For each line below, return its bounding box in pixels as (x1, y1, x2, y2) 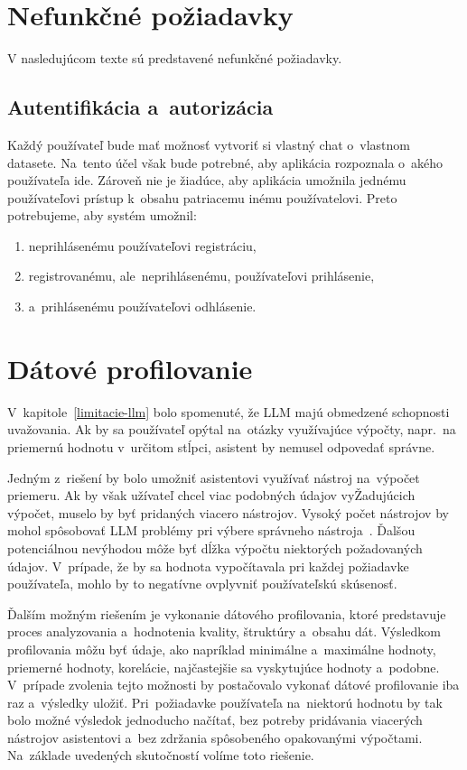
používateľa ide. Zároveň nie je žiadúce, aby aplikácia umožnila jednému (7, 171, 406, 190)
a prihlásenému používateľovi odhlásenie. (28, 297, 257, 316)
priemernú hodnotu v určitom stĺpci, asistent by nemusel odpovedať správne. (7, 437, 435, 456)
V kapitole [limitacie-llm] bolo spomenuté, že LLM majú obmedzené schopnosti (7, 402, 450, 421)
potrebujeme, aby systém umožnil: (7, 206, 197, 225)
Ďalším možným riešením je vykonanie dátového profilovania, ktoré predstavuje (7, 604, 446, 623)
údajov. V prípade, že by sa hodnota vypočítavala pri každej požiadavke (7, 556, 409, 575)
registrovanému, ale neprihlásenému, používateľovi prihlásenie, (28, 266, 375, 285)
